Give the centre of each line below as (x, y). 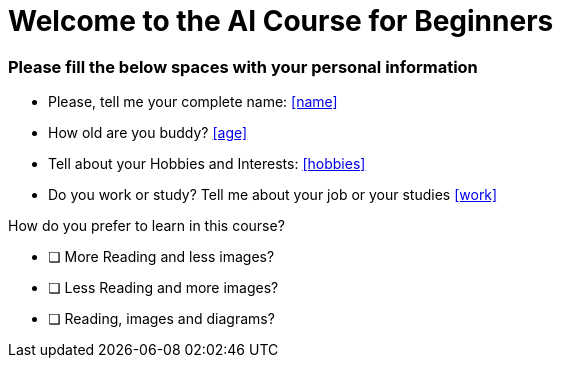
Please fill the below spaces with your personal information (243, 66)
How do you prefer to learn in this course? (146, 226)
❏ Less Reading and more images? (163, 288)
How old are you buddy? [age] (148, 133)
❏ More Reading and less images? (161, 257)
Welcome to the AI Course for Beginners (281, 21)
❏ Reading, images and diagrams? (161, 319)
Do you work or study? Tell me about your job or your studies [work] (273, 195)
